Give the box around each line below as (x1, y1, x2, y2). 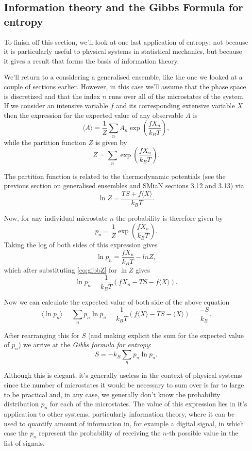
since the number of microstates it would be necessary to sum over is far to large (4, 380, 244, 390)
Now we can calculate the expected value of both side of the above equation (4, 297, 230, 307)
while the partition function (4, 137, 86, 147)
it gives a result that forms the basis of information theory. (4, 55, 179, 65)
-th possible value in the (167, 428, 238, 438)
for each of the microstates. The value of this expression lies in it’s (50, 399, 247, 409)
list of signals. (4, 438, 45, 448)
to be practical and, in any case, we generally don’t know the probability (4, 389, 220, 399)
